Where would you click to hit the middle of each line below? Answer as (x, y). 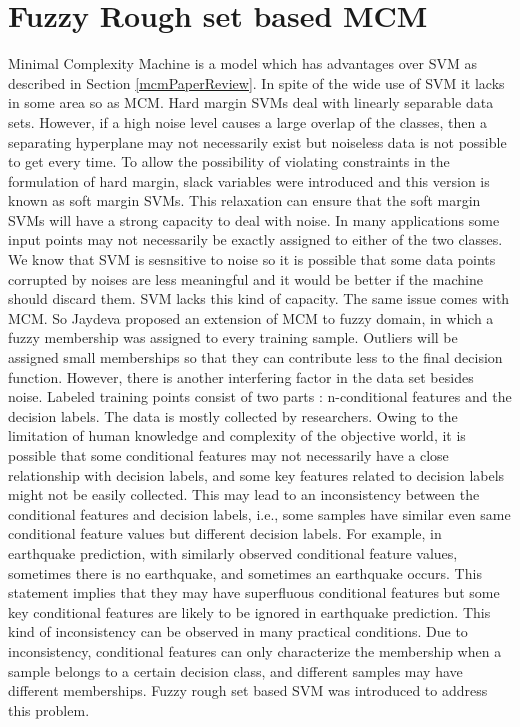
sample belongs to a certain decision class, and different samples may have (235, 670)
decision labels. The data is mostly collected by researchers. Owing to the (233, 415)
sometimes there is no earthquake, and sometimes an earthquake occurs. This (245, 572)
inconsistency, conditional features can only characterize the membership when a (255, 650)
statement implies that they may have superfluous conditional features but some (254, 592)
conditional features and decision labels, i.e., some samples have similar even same (259, 513)
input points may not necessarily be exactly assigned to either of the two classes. (255, 239)
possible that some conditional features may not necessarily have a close (228, 455)
